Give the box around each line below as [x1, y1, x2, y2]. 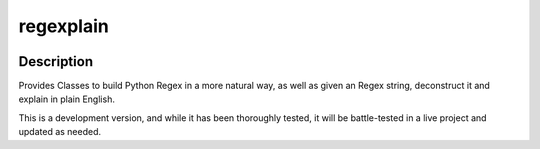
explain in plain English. [18, 93, 115, 105]
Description [18, 53, 94, 70]
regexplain [18, 15, 109, 37]
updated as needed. [18, 126, 102, 138]
